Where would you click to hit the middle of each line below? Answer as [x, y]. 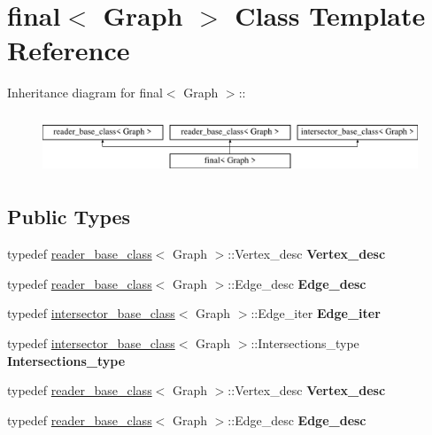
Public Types [69, 217]
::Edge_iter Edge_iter [316, 313]
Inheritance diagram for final [85, 93]
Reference [69, 50]
